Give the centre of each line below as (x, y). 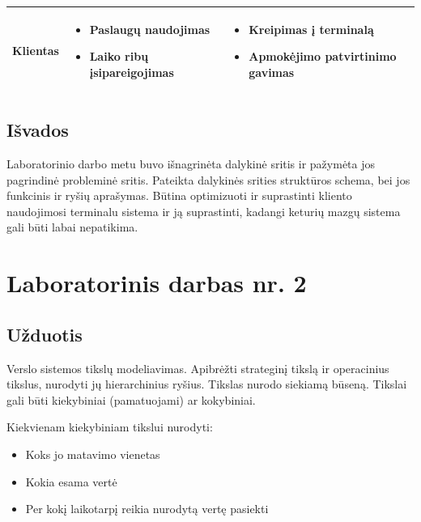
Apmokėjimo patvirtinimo (323, 56)
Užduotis (45, 334)
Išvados (38, 130)
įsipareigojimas (132, 72)
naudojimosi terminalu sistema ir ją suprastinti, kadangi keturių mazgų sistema (204, 211)
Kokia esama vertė (71, 481)
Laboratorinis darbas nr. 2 (157, 283)
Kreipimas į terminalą (311, 29)
